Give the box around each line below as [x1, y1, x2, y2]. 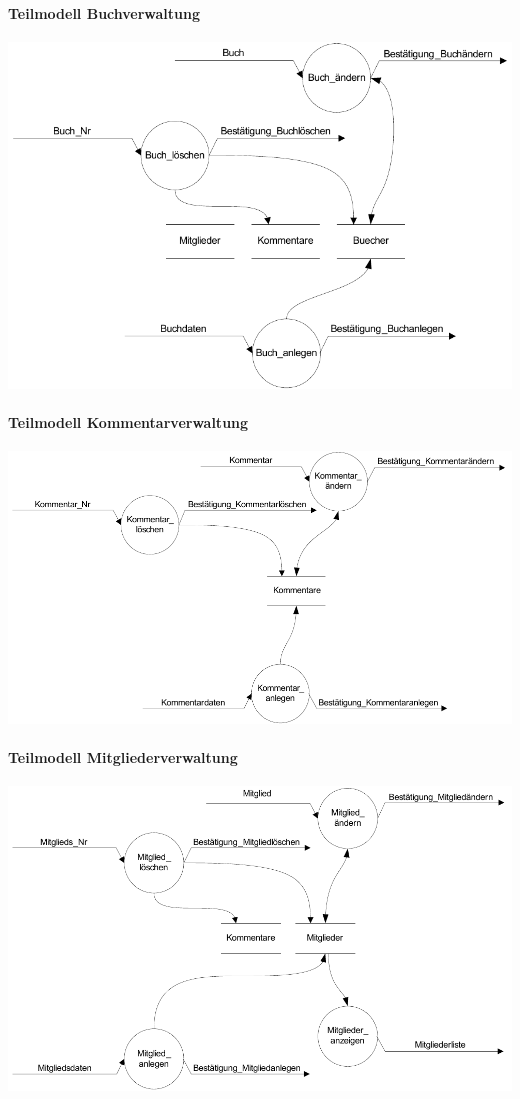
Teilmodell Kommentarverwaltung [8, 411, 249, 432]
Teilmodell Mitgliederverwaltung [8, 747, 238, 768]
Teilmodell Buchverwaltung [8, 2, 201, 23]
